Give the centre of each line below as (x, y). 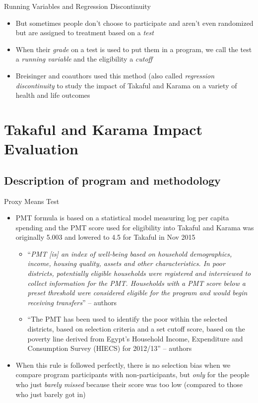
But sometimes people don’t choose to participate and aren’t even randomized (134, 23)
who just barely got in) (51, 394)
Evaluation (41, 149)
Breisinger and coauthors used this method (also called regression (115, 75)
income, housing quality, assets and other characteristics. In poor (126, 263)
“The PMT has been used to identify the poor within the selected (128, 319)
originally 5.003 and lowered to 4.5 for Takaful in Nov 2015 (105, 237)
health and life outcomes (53, 95)
